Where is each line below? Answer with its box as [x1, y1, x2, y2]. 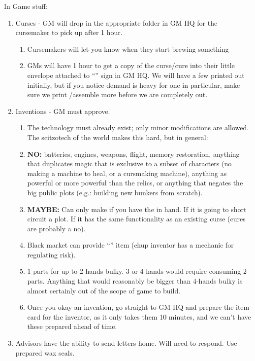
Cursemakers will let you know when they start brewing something [27, 43, 229, 54]
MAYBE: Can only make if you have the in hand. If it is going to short [27, 204, 247, 214]
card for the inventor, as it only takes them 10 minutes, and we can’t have [27, 311, 251, 322]
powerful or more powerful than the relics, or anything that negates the [27, 178, 243, 188]
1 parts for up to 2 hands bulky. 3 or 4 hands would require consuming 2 [27, 266, 247, 276]
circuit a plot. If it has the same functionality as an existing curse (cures [27, 214, 246, 224]
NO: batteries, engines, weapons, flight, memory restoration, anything [27, 148, 240, 159]
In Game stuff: [4, 1, 48, 11]
